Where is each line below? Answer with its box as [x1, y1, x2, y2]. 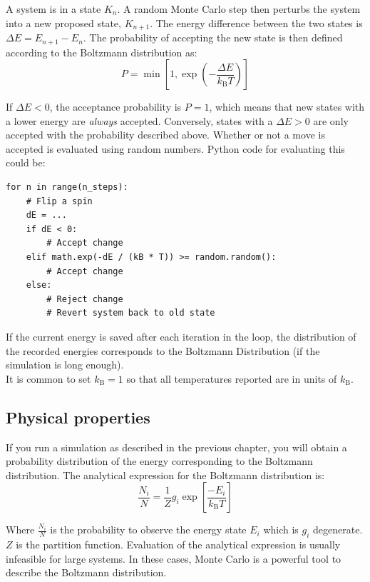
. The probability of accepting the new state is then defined [83, 30, 343, 45]
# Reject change [46, 293, 123, 304]
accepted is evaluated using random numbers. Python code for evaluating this [6, 141, 345, 156]
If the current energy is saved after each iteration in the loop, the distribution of [6, 329, 356, 343]
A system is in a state [6, 1, 101, 16]
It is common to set [6, 371, 91, 386]
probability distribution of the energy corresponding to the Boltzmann [6, 453, 313, 468]
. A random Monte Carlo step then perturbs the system [117, 1, 361, 16]
